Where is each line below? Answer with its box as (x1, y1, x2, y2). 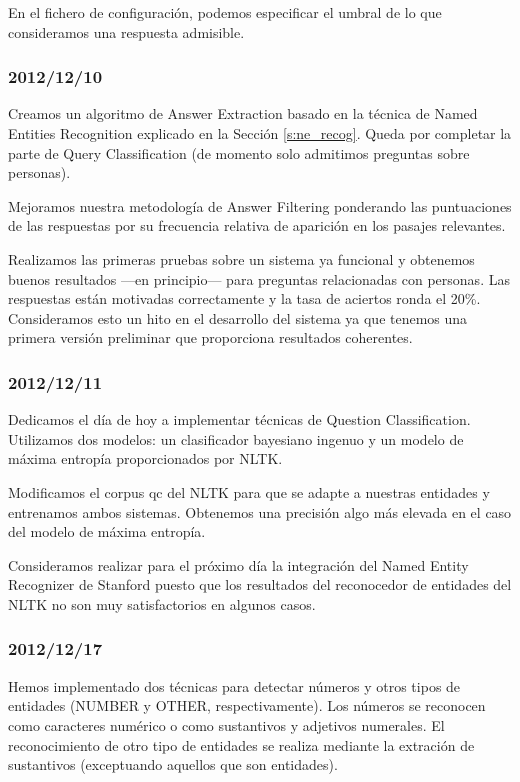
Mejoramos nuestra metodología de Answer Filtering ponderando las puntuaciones (8, 195, 512, 216)
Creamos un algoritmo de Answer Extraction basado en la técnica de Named (8, 103, 478, 124)
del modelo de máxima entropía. (8, 521, 206, 542)
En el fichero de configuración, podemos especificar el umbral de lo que (8, 2, 442, 22)
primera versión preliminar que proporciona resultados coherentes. (8, 327, 413, 348)
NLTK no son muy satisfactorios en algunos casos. (8, 593, 316, 614)
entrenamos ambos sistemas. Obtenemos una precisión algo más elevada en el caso (8, 501, 512, 522)
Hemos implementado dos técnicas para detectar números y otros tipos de (8, 675, 461, 696)
